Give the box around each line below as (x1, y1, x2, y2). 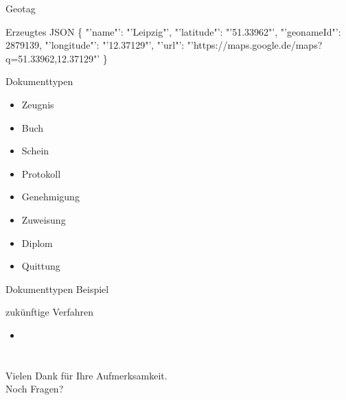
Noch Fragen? (5, 381, 64, 396)
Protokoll (21, 166, 61, 180)
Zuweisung (21, 212, 66, 226)
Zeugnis (21, 97, 54, 111)
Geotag (5, 1, 36, 15)
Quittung (21, 259, 60, 273)
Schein (21, 143, 49, 158)
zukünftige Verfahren (5, 305, 94, 319)
